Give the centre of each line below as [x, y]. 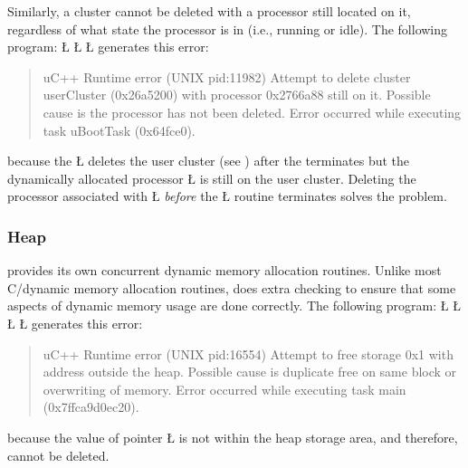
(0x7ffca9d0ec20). [91, 407]
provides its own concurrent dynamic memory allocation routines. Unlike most [224, 270]
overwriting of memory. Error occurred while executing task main [224, 389]
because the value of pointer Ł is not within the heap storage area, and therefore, [233, 437]
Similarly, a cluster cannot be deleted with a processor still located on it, [209, 11]
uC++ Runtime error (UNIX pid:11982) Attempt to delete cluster [227, 76]
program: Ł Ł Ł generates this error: [108, 47]
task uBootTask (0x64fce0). [119, 130]
